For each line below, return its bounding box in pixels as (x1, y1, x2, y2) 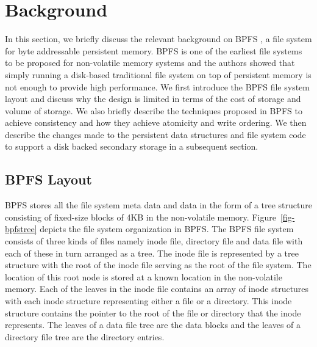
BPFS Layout (5, 170, 92, 189)
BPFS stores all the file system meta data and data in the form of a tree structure (5, 199, 312, 211)
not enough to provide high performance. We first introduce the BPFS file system (5, 80, 310, 93)
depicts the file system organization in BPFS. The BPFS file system (40, 222, 294, 235)
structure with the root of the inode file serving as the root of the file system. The (5, 258, 312, 271)
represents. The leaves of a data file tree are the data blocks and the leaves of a (5, 318, 301, 331)
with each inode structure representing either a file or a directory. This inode (5, 294, 292, 307)
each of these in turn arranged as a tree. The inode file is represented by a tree (5, 246, 299, 259)
